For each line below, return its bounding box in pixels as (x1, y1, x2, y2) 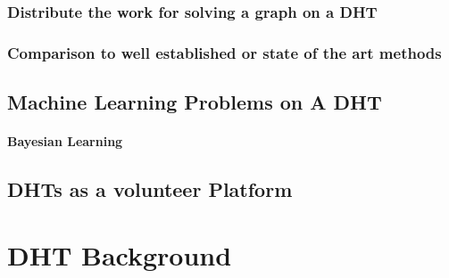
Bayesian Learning (7, 132, 123, 151)
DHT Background (7, 236, 232, 273)
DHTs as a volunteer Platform (7, 176, 293, 203)
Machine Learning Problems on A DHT (7, 88, 382, 116)
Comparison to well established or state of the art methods (7, 41, 442, 63)
